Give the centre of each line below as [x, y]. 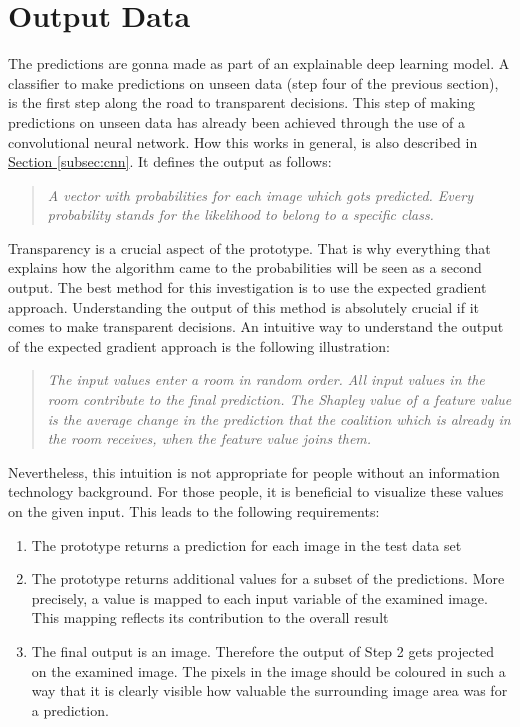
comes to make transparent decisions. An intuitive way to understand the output [256, 326]
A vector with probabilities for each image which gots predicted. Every [260, 194]
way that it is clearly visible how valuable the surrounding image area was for [269, 690]
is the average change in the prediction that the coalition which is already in [279, 418]
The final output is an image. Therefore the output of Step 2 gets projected [263, 650]
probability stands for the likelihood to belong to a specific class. [240, 214]
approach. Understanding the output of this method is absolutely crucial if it [244, 306]
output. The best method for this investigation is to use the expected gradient [247, 287]
